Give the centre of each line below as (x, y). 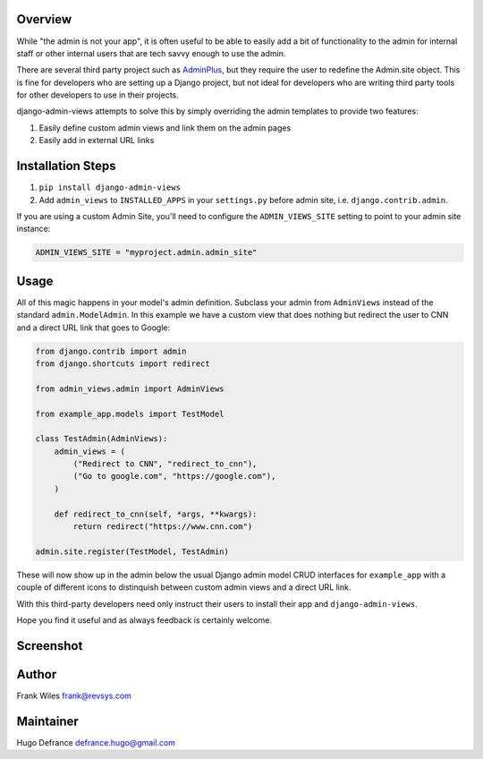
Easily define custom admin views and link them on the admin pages (165, 128)
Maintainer (48, 721)
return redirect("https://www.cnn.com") (163, 527)
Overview (44, 19)
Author (37, 674)
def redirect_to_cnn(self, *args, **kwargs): (156, 514)
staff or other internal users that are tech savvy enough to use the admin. (151, 53)
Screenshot (50, 646)
